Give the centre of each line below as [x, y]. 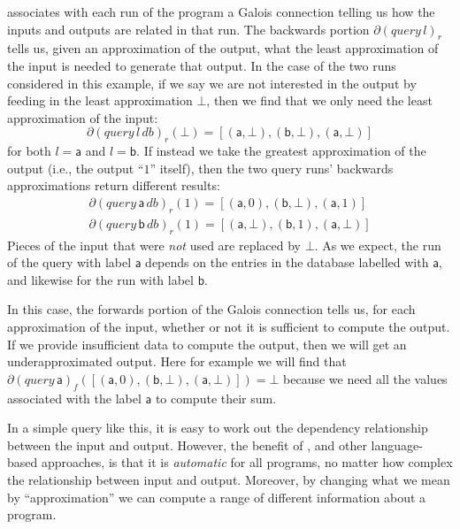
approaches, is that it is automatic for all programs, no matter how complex [247, 462]
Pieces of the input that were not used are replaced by [154, 245]
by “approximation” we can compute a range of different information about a [217, 497]
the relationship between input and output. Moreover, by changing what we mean [229, 479]
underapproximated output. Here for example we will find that [177, 361]
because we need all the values [365, 378]
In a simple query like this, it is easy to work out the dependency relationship [218, 428]
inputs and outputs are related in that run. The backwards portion [188, 29]
